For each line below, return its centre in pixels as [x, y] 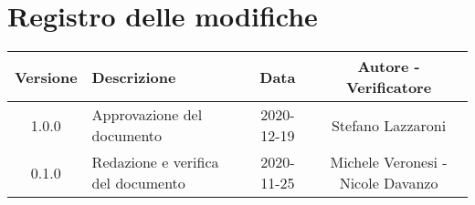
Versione [46, 77]
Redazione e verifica [155, 162]
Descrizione [134, 77]
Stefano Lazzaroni [389, 125]
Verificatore [389, 87]
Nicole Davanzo [389, 183]
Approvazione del [147, 115]
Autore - [389, 67]
